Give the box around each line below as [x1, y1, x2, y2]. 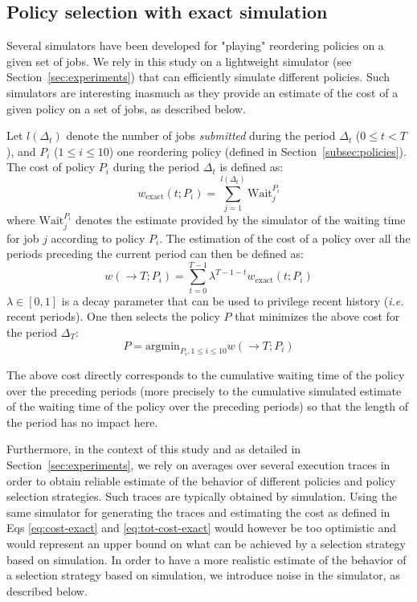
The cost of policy [6, 158, 96, 175]
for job [6, 229, 39, 246]
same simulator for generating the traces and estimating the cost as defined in [6, 503, 390, 520]
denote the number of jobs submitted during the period [66, 127, 336, 144]
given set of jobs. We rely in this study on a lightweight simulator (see [6, 52, 352, 69]
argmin [145, 340, 180, 352]
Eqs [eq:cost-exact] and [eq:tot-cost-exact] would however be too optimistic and [6, 519, 397, 536]
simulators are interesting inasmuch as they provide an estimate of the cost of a [6, 84, 399, 100]
